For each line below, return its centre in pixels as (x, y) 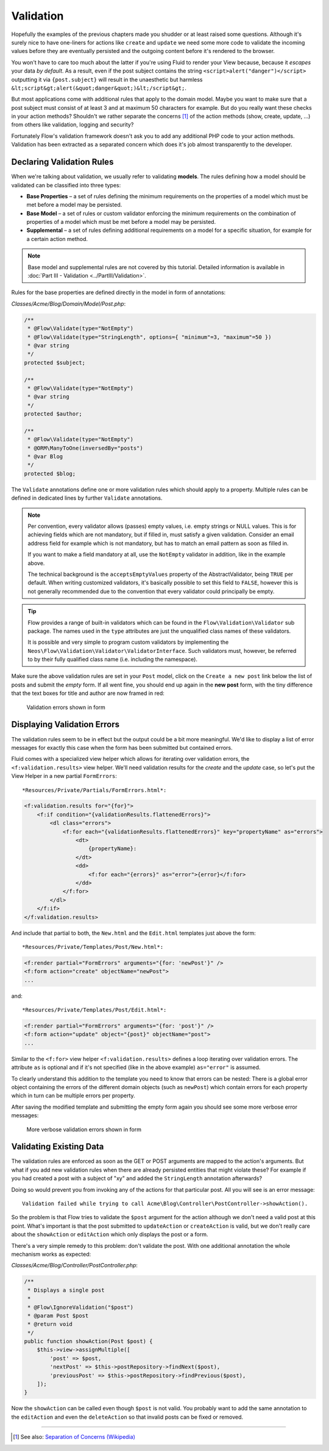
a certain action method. (57, 239)
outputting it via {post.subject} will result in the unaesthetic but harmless (107, 79)
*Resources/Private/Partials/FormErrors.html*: (94, 790)
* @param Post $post (58, 1316)
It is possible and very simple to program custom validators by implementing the (128, 642)
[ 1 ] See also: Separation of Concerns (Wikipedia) (74, 1437)
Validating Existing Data (58, 1147)
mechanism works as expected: (51, 1254)
